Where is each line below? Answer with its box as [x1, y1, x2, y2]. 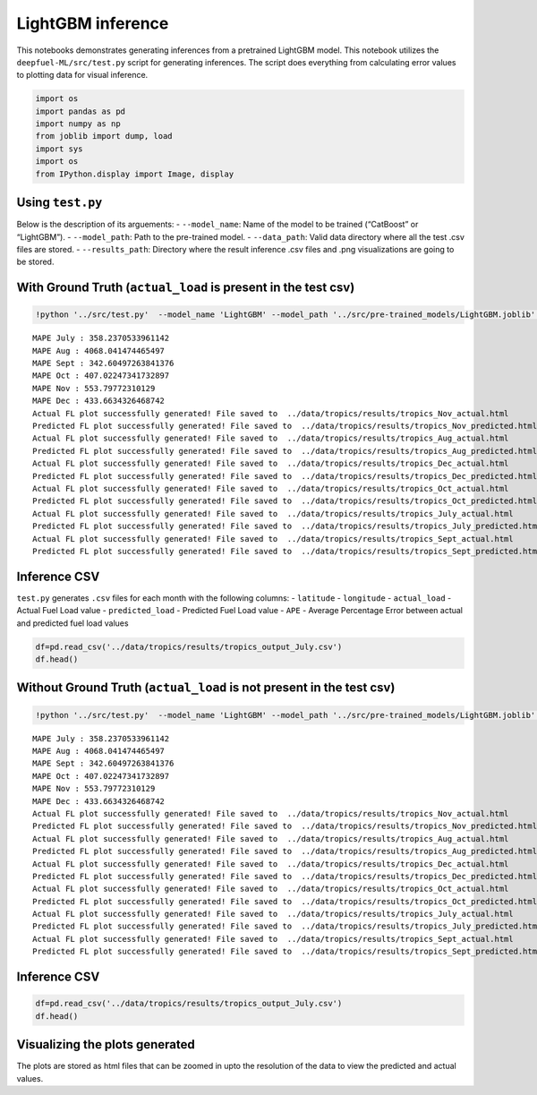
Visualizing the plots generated [16, 1037, 196, 1052]
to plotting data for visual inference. [16, 70, 149, 81]
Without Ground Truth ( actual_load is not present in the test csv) [16, 680, 396, 696]
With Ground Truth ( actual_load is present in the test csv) [16, 280, 355, 295]
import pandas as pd [35, 106, 125, 116]
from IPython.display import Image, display [35, 168, 234, 179]
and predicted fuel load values [16, 618, 129, 629]
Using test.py [16, 195, 103, 210]
